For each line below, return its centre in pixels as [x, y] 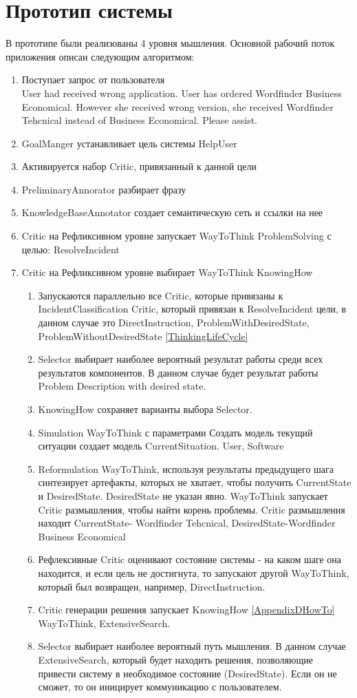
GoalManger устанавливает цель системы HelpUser [129, 143]
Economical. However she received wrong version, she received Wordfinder [177, 106]
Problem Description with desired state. [122, 386]
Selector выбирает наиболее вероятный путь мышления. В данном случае [192, 646]
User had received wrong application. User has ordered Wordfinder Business [182, 93]
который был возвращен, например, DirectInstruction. [152, 586]
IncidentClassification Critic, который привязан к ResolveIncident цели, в [192, 309]
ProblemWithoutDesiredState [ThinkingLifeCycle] [143, 336]
